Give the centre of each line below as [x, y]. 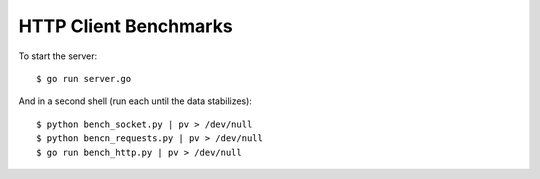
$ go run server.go [84, 78]
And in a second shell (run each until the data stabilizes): [135, 101]
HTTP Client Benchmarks [126, 26]
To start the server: [58, 56]
